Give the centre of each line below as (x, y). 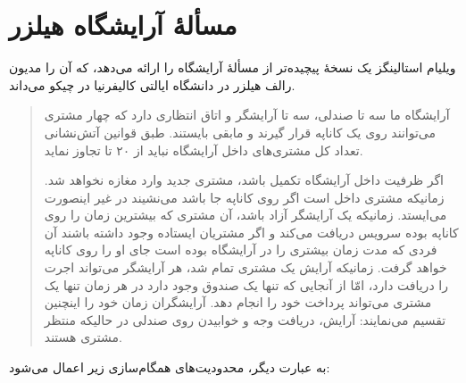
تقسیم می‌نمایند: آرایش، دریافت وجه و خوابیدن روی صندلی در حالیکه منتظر (245, 319)
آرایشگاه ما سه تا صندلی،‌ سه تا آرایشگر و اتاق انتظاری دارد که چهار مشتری (247, 115)
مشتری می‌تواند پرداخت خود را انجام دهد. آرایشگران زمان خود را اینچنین (238, 302)
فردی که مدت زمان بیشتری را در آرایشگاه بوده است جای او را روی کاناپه (241, 250)
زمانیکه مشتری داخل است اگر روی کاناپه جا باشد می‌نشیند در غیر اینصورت (244, 197)
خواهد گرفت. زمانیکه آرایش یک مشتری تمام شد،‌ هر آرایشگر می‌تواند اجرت (245, 267)
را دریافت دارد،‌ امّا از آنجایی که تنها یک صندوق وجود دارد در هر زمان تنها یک (246, 284)
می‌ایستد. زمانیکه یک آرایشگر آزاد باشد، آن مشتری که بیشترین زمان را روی (245, 215)
